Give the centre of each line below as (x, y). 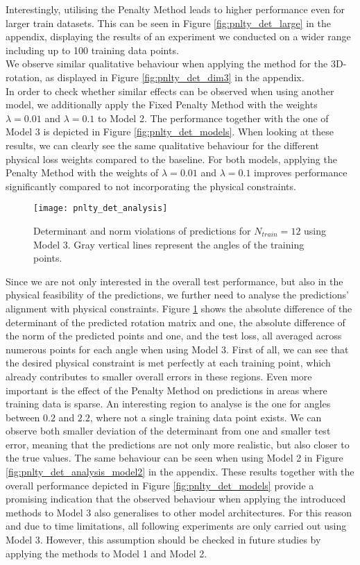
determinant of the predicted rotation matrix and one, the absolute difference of (175, 322)
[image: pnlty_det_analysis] (101, 209)
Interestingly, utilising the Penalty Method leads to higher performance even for (175, 9)
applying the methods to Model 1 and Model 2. (106, 553)
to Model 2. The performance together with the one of (213, 118)
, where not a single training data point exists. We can (206, 417)
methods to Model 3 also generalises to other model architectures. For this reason (179, 512)
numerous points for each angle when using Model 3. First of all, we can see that (177, 349)
